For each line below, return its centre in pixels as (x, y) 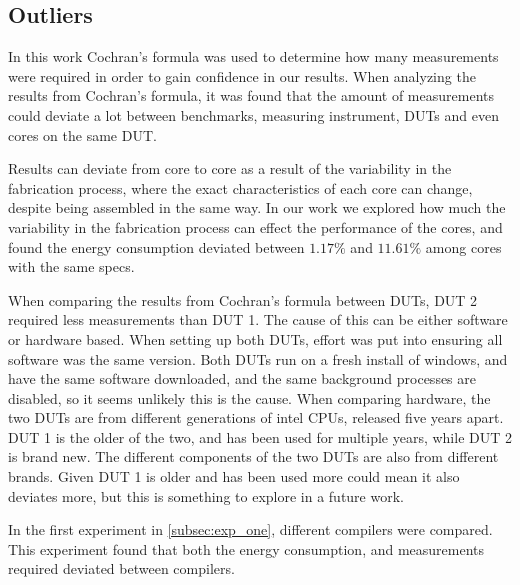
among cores (463, 246)
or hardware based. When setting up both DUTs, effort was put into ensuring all (255, 338)
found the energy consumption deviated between (156, 246)
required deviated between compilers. (121, 568)
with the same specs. (71, 266)
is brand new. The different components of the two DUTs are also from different (253, 456)
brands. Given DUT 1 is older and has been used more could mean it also (234, 476)
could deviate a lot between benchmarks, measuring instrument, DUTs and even (253, 114)
